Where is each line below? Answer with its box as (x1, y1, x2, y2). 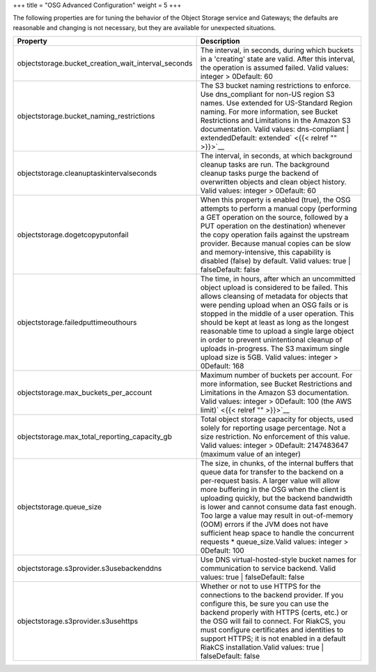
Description (200, 36, 240, 46)
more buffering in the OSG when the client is (200, 485, 346, 495)
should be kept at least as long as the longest (200, 318, 350, 327)
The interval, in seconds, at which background (200, 151, 352, 160)
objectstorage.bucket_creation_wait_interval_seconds (17, 59, 193, 68)
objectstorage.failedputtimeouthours (17, 318, 137, 327)
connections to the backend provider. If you (200, 590, 344, 600)
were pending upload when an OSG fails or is (200, 300, 349, 310)
